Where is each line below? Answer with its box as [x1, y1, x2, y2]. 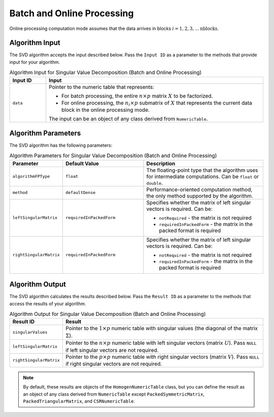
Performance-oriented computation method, [146, 186, 253, 193]
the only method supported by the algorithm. [146, 192, 253, 199]
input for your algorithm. [9, 59, 60, 65]
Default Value [65, 160, 99, 167]
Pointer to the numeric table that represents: [48, 83, 155, 90]
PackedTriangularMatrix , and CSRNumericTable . [23, 398, 135, 404]
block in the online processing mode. [61, 107, 150, 114]
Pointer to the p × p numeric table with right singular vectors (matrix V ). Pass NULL [65, 353, 260, 360]
